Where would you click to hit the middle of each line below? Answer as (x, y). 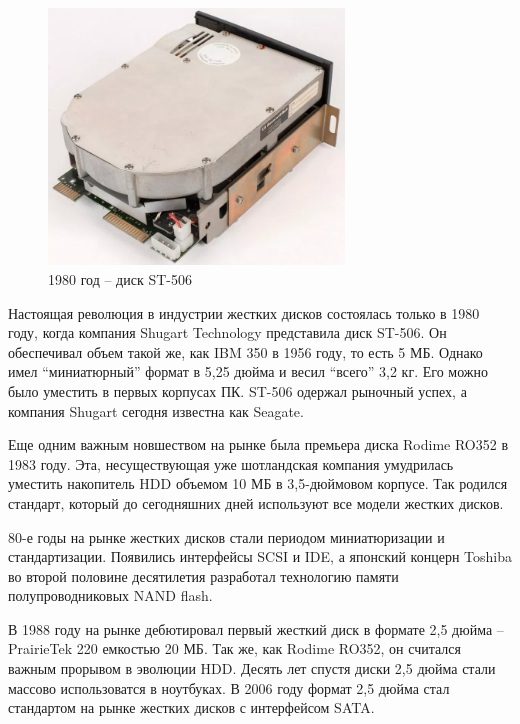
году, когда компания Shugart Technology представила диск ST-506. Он (227, 332)
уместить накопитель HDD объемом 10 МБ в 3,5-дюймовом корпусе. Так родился (258, 483)
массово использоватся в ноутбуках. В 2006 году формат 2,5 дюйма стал (229, 687)
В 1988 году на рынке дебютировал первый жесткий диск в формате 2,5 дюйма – (256, 628)
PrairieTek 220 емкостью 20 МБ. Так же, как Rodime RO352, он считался (235, 648)
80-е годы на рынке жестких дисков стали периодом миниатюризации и (226, 536)
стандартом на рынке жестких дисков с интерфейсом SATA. (191, 707)
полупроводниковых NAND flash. (110, 595)
